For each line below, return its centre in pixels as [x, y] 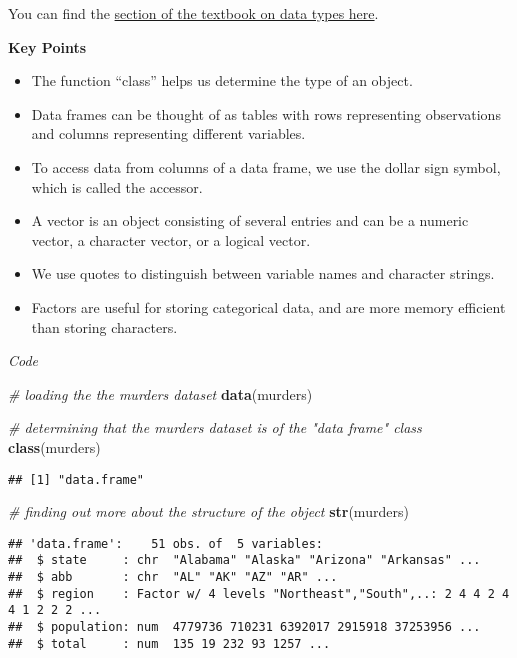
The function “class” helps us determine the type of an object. [222, 80]
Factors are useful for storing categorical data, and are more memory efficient [268, 306]
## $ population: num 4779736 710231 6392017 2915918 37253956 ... [244, 627]
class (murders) [54, 446]
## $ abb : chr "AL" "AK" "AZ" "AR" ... [173, 577]
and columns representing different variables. [168, 133]
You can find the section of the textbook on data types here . [193, 13]
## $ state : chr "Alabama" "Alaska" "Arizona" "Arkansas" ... [244, 560]
